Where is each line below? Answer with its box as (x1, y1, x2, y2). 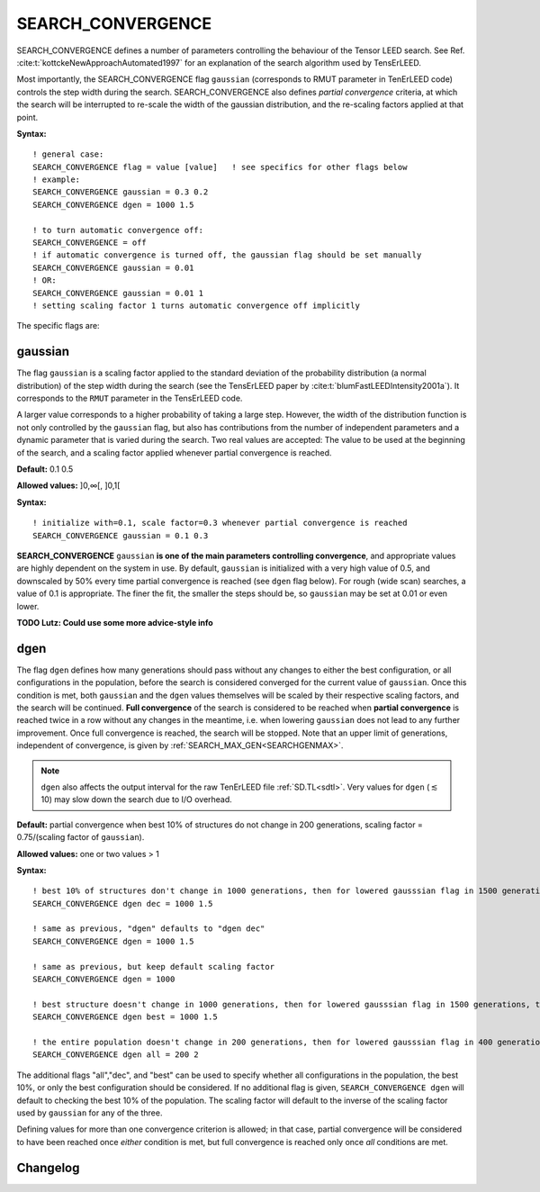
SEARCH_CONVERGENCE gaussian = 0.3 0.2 (32, 187, 209, 197)
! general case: (32, 149, 104, 159)
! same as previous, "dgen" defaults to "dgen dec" (32, 924, 265, 934)
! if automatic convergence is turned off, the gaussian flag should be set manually (32, 250, 422, 260)
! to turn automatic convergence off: (32, 225, 204, 235)
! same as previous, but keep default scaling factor (32, 962, 274, 971)
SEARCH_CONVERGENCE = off (32, 238, 148, 248)
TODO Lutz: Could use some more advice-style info (16, 617, 213, 628)
